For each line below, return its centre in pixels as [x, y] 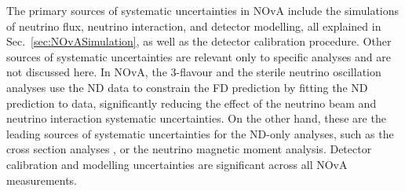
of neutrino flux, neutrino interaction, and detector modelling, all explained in [194, 26]
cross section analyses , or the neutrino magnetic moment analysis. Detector [189, 149]
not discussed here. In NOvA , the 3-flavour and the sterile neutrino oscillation [194, 72]
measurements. [42, 180]
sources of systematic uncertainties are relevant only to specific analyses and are [199, 56]
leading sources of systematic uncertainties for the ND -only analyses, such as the [200, 133]
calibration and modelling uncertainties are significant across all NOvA [177, 164]
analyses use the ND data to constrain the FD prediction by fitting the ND [187, 87]
